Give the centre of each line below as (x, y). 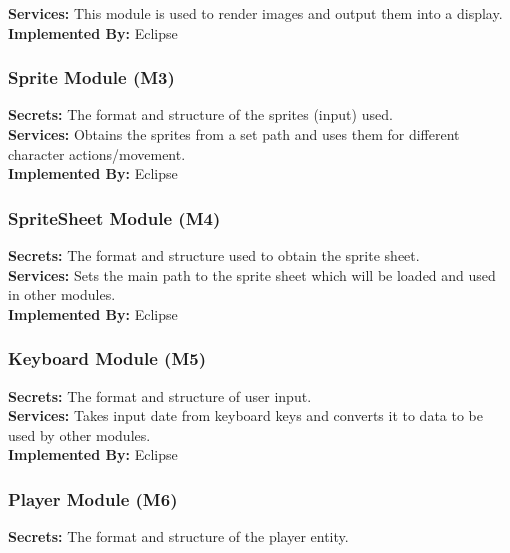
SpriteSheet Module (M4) (114, 217)
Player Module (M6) (93, 498)
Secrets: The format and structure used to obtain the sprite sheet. (214, 255)
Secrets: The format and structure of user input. (160, 395)
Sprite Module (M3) (91, 77)
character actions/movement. (97, 153)
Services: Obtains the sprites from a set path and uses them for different (234, 134)
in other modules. (62, 294)
